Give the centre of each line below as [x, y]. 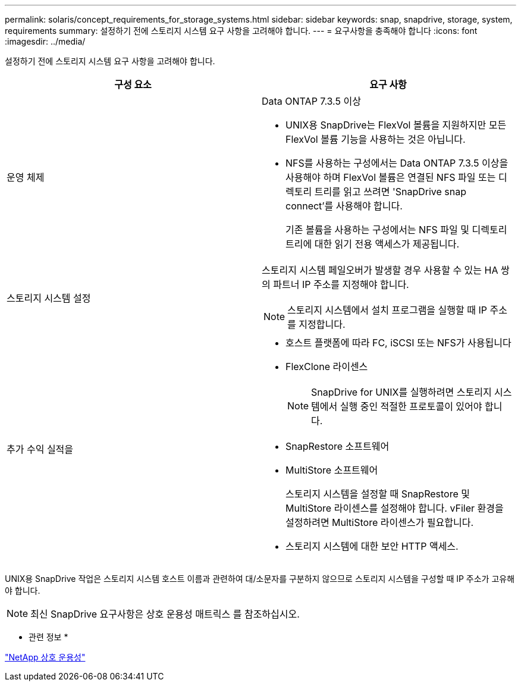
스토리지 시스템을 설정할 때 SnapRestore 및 [378, 494]
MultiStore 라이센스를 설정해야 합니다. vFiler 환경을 [395, 508]
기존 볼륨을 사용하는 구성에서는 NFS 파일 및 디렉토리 [396, 230]
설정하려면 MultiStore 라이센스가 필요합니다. [380, 522]
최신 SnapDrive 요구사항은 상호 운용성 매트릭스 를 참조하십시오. [165, 614]
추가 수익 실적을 [40, 449]
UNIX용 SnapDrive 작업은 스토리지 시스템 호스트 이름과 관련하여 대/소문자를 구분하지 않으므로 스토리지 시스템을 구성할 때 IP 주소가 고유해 [260, 579]
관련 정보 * [48, 637]
